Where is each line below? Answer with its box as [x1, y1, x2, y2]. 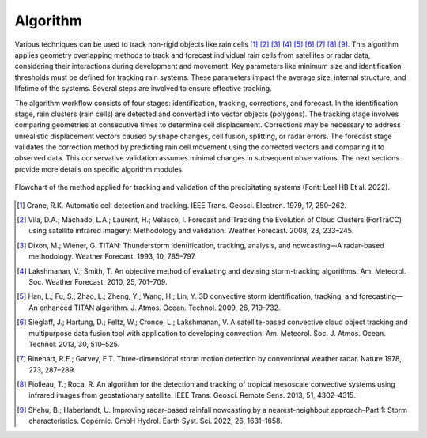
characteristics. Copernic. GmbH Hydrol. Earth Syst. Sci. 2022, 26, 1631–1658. [28, 416, 282, 426]
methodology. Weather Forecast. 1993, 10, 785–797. [28, 251, 197, 261]
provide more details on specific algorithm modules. [14, 164, 185, 174]
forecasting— [358, 292, 403, 301]
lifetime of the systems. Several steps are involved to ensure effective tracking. [14, 84, 272, 93]
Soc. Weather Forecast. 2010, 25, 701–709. [28, 277, 168, 286]
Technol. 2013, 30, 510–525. [28, 339, 120, 349]
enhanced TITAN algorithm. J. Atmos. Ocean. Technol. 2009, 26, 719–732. [40, 303, 281, 312]
